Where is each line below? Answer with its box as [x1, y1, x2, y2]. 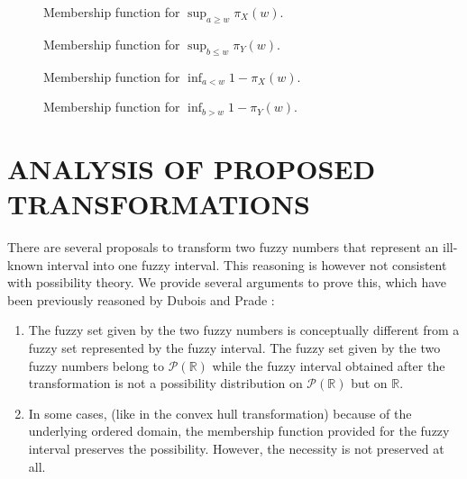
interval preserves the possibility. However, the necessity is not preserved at [28, 439, 444, 458]
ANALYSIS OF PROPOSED [7, 149, 376, 186]
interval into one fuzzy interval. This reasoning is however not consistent [47, 255, 447, 274]
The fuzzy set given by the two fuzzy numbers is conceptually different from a [28, 321, 460, 339]
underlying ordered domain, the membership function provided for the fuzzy [28, 421, 450, 440]
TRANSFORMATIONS [7, 185, 310, 222]
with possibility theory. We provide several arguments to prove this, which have [7, 273, 447, 292]
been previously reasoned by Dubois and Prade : [7, 290, 275, 309]
